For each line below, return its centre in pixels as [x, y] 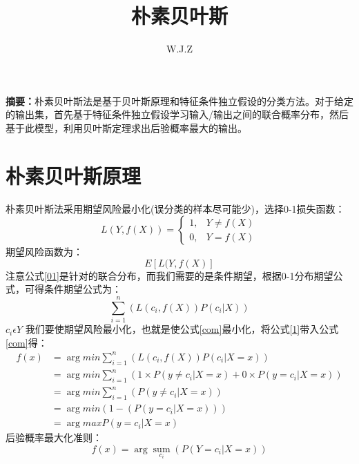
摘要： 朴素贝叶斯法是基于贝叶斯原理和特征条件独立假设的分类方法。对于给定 [179, 100]
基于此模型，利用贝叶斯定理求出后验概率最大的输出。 [126, 127]
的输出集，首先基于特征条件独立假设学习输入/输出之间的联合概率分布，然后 [177, 114]
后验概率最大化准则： [54, 437]
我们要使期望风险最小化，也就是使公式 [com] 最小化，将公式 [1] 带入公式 [182, 329]
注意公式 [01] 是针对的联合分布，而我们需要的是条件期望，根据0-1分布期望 [169, 275]
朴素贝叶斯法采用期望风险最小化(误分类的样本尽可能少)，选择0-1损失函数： [175, 208]
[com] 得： [27, 342]
